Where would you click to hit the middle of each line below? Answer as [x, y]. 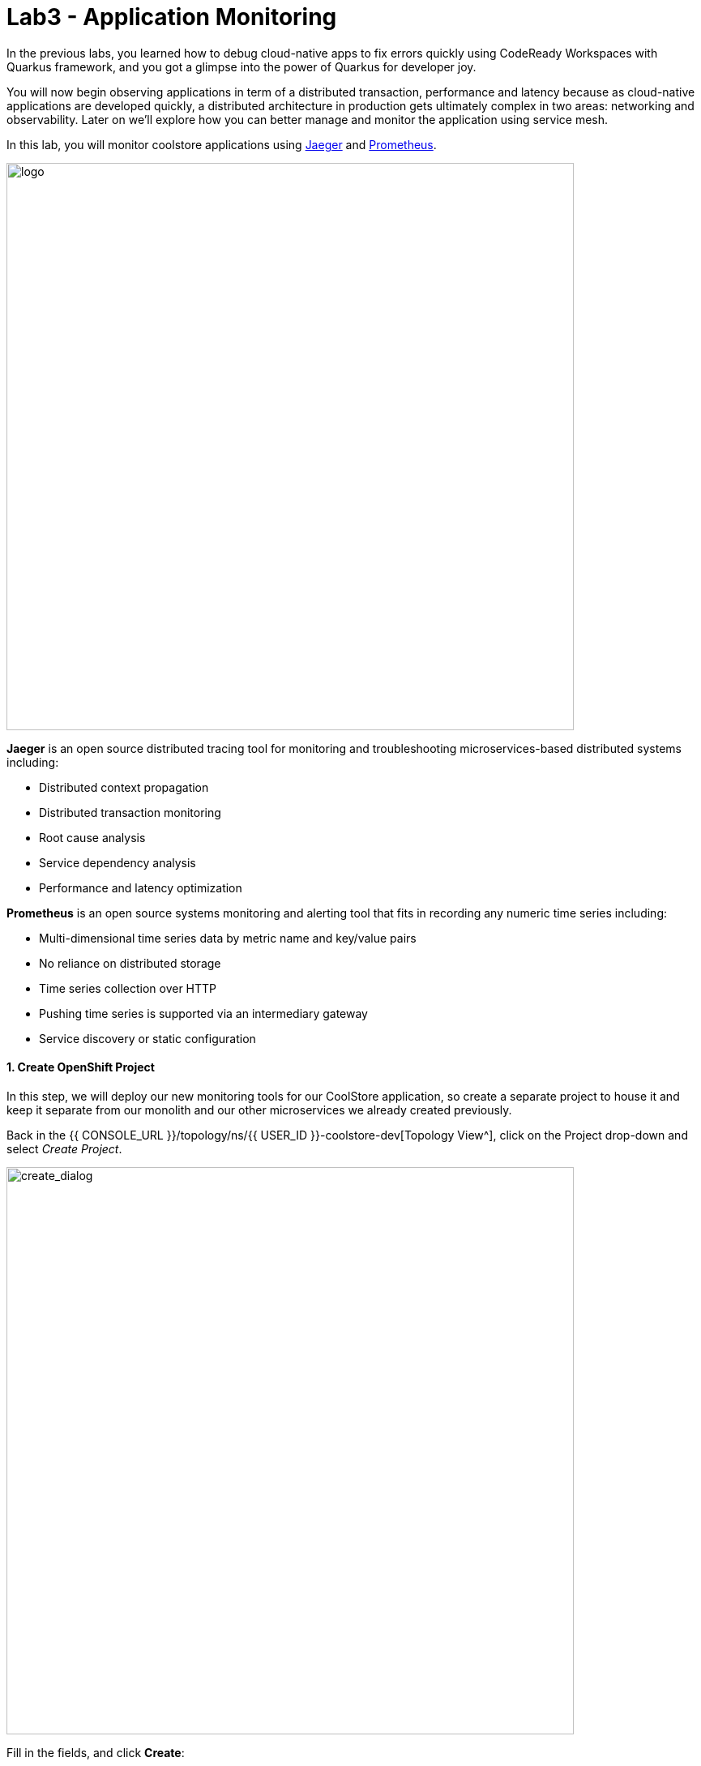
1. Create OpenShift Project [81, 1067]
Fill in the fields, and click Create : [96, 1752]
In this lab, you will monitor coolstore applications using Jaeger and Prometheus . [222, 144]
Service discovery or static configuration [147, 1038]
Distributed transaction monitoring [130, 812]
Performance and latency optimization [141, 887]
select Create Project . [64, 1148]
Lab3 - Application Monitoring [172, 17]
